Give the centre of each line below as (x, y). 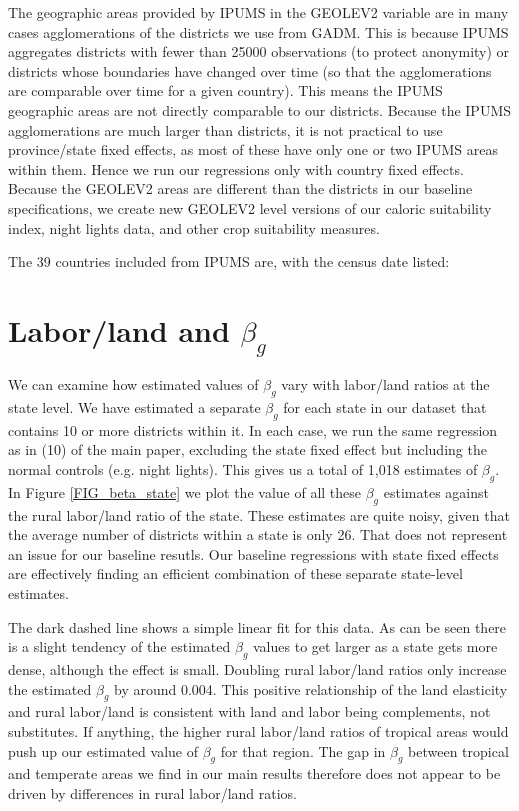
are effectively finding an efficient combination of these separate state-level (235, 573)
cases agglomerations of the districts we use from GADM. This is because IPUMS (258, 31)
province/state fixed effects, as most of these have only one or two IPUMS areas (253, 149)
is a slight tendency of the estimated (119, 646)
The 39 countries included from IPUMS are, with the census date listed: (229, 261)
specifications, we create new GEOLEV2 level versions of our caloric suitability (250, 207)
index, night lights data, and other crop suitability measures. (194, 227)
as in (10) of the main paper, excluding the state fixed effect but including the (247, 449)
